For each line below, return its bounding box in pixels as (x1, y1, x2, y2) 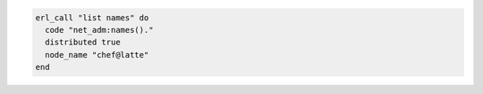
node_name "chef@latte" (45, 50, 149, 59)
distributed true (45, 37, 121, 48)
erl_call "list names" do (35, 12, 149, 22)
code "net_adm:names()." (45, 25, 154, 35)
